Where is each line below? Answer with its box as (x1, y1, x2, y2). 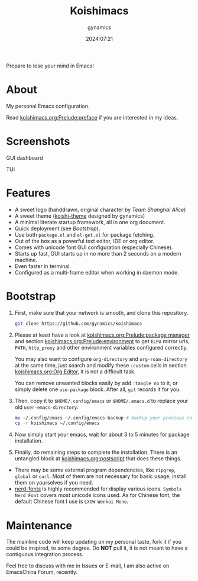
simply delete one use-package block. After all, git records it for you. (14, 386, 181, 393)
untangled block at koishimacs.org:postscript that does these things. (14, 455, 182, 462)
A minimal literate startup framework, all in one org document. (14, 218, 165, 225)
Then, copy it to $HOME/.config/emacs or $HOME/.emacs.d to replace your (14, 397, 188, 404)
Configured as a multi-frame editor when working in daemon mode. (14, 269, 179, 276)
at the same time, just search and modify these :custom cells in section (14, 361, 187, 369)
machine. (14, 256, 38, 263)
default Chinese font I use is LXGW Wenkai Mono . (14, 498, 129, 505)
